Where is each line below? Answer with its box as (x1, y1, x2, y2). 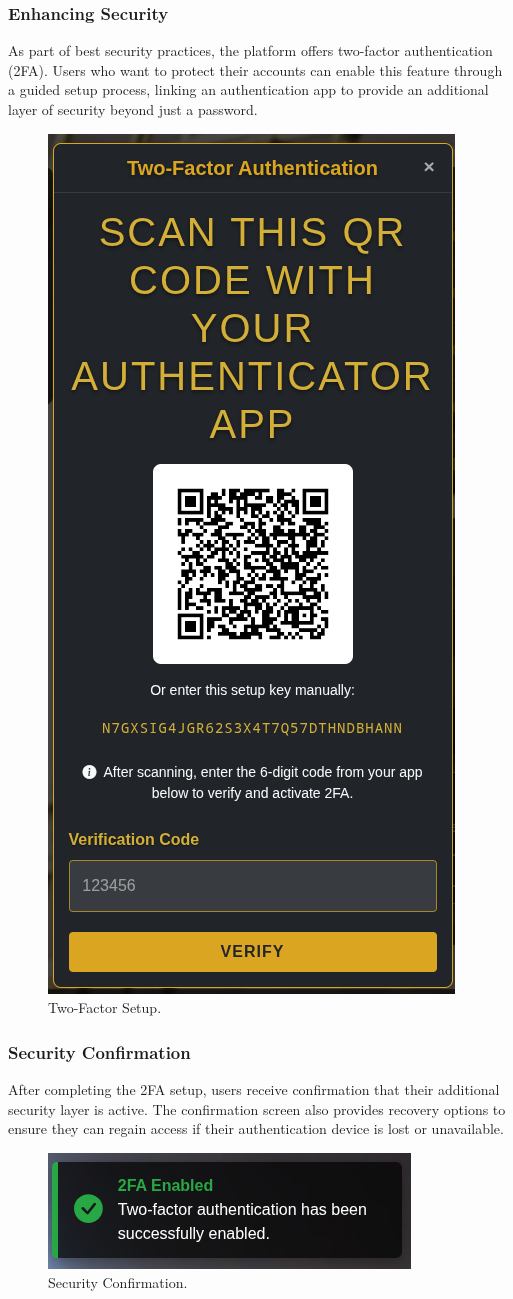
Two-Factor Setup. (48, 997, 162, 1018)
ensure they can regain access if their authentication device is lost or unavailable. (8, 1118, 504, 1139)
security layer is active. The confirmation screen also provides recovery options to (8, 1098, 506, 1119)
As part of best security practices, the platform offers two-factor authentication (8, 40, 493, 61)
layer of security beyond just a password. (8, 99, 258, 119)
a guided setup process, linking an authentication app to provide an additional (8, 79, 489, 100)
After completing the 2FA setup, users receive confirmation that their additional (8, 1079, 500, 1099)
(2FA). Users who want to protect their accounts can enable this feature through (8, 59, 503, 80)
